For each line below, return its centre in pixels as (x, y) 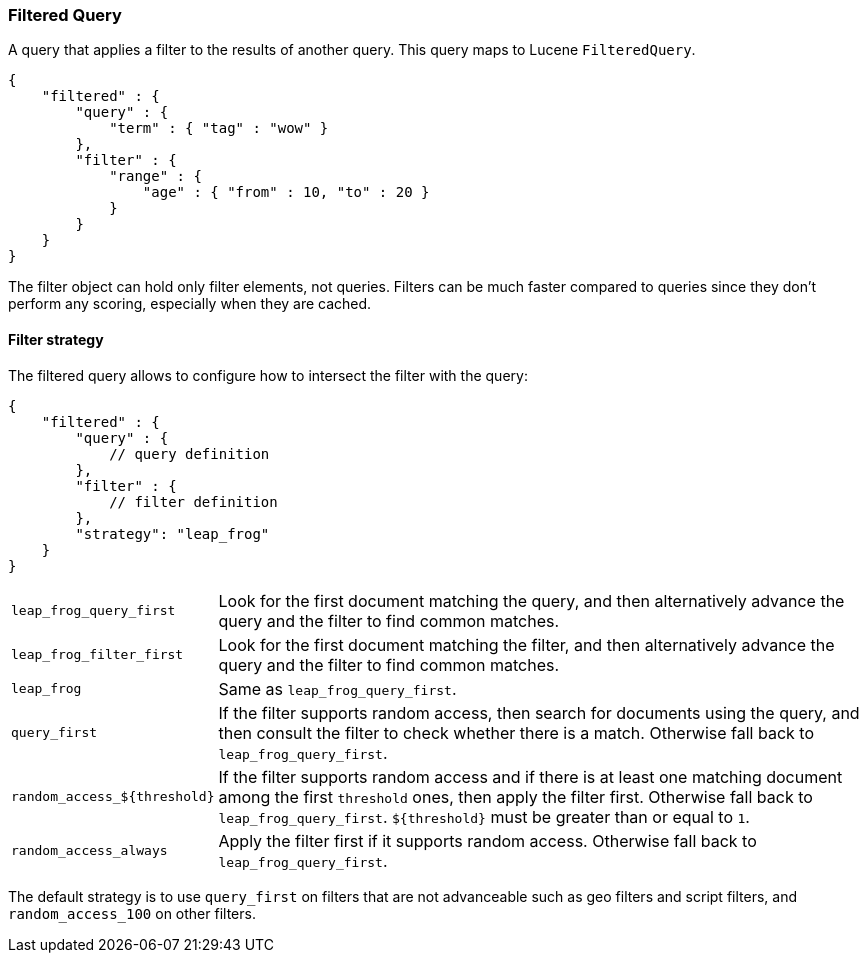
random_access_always (89, 851)
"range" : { (155, 176)
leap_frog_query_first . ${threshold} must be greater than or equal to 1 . (484, 816)
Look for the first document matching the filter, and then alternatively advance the (526, 644)
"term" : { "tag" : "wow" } (219, 128)
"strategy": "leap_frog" (172, 533)
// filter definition (193, 501)
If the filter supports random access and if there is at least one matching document (530, 776)
